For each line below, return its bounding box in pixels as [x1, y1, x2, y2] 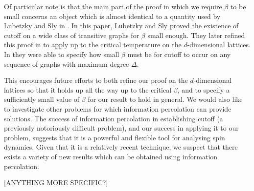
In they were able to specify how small [4, 49, 119, 59]
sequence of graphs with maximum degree [4, 58, 129, 69]
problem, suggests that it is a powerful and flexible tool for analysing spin [4, 132, 225, 142]
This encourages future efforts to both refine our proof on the [4, 75, 188, 85]
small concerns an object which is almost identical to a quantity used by [4, 11, 221, 21]
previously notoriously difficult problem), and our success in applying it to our [4, 123, 239, 133]
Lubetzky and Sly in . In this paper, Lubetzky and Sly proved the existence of [4, 20, 239, 31]
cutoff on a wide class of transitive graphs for [4, 30, 139, 40]
